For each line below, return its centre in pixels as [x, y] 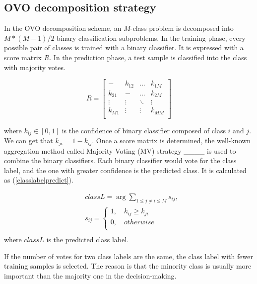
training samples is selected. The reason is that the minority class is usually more [128, 266]
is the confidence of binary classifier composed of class [144, 130]
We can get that [29, 141]
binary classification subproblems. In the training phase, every [151, 38]
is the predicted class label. [88, 239]
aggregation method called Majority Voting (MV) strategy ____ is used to [120, 150]
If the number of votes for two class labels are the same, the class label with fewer [128, 256]
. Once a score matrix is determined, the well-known [171, 141]
